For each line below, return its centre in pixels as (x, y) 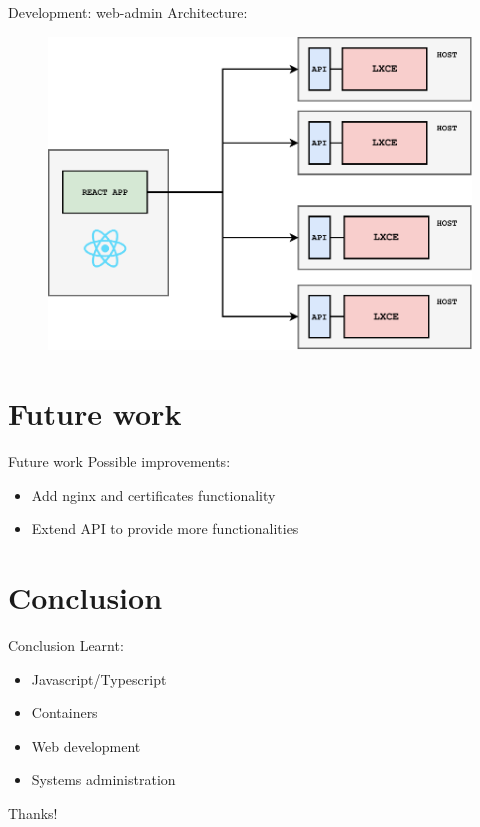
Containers (64, 712)
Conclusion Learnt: (66, 644)
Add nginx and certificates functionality (153, 494)
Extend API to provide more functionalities (165, 528)
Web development (86, 745)
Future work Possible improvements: (119, 461)
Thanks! (33, 812)
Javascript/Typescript (99, 678)
